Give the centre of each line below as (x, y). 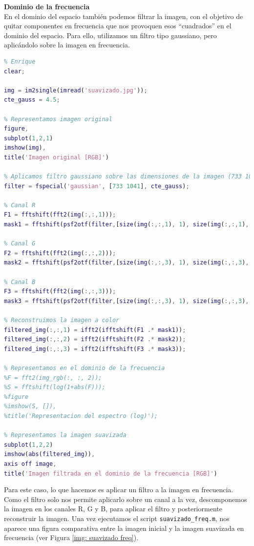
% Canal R (20, 205)
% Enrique (20, 61)
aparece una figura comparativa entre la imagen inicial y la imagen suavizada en (124, 528)
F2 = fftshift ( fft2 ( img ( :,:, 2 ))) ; (60, 253)
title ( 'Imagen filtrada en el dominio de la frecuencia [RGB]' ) (111, 473)
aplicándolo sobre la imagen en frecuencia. (67, 45)
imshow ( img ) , (25, 148)
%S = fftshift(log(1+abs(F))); (55, 387)
